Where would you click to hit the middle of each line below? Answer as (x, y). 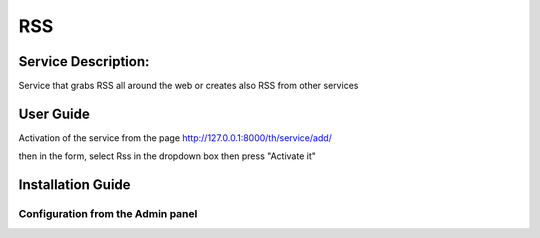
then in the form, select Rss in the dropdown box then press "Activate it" (167, 156)
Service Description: (84, 61)
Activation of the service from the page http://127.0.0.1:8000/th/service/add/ (175, 137)
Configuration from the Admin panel (108, 214)
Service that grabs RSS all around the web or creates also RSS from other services (188, 86)
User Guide (54, 113)
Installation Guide (74, 185)
